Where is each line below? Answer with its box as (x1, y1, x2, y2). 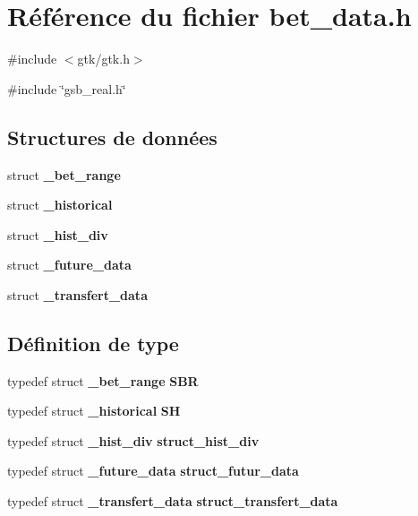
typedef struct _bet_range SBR (7, 371, 199, 390)
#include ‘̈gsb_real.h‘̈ (7, 79, 126, 98)
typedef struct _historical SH (7, 401, 181, 420)
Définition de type (7, 329, 179, 357)
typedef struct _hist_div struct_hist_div (7, 431, 260, 450)
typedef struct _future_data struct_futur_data (7, 461, 299, 480)
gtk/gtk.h (77, 49, 130, 68)
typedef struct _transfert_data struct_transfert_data (7, 492, 338, 511)
